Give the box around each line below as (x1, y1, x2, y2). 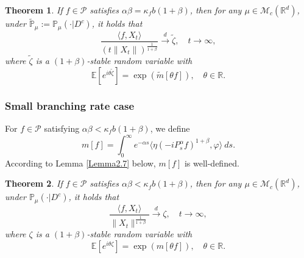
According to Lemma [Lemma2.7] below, (5, 156, 156, 169)
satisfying (44, 121, 80, 134)
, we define (150, 121, 190, 134)
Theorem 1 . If (5, 4, 63, 16)
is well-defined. (184, 156, 239, 169)
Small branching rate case (5, 98, 135, 113)
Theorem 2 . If (5, 177, 63, 190)
